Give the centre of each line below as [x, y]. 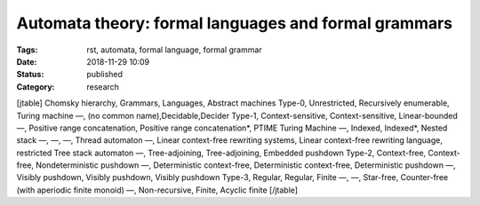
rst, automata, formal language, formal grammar [174, 50]
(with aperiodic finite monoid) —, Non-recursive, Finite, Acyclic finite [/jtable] [157, 190]
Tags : [27, 50]
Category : [36, 87]
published [105, 75]
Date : [27, 61]
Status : [30, 75]
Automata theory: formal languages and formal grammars [235, 23]
